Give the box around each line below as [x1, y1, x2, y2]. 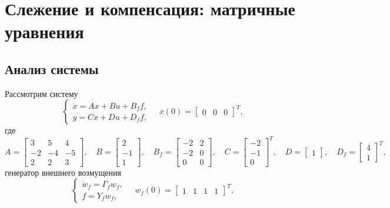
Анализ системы [5, 59, 99, 78]
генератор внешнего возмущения [5, 166, 121, 178]
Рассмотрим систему [5, 87, 78, 99]
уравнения [5, 19, 84, 43]
